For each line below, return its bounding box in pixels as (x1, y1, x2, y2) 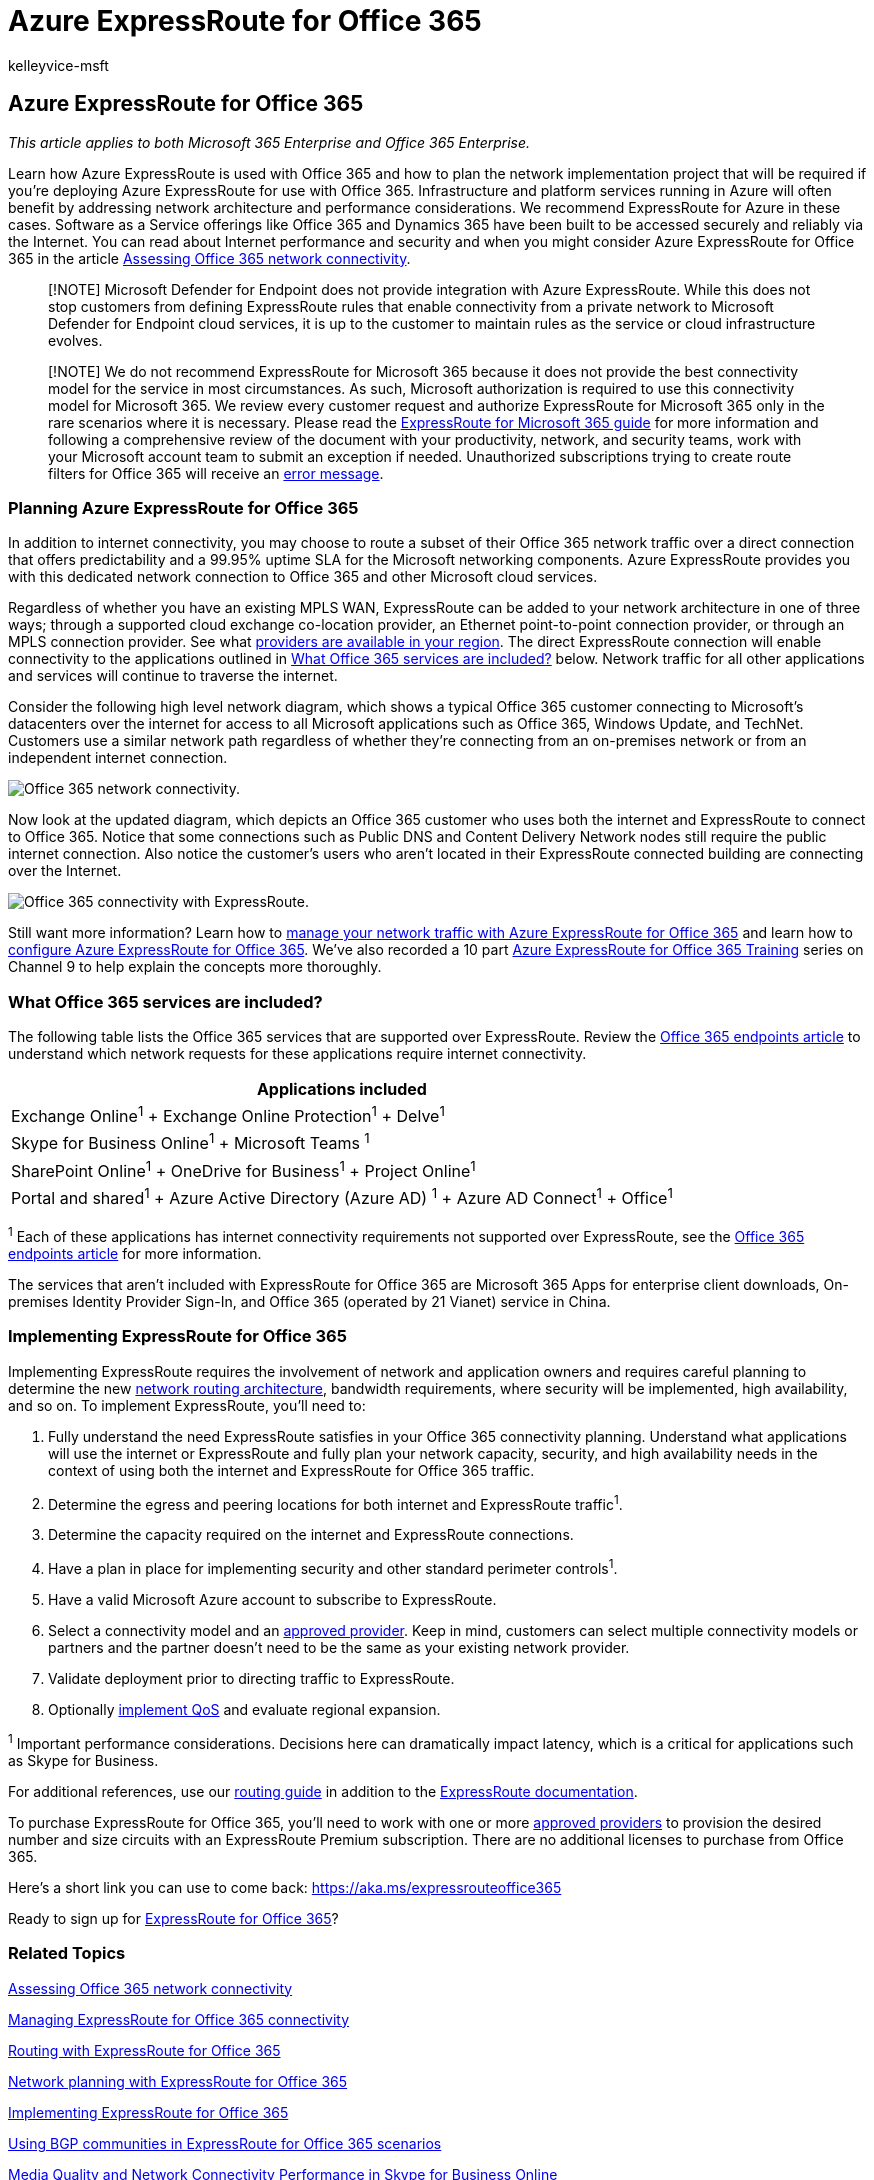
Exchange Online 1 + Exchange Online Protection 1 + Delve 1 (11, 1103, 445, 1127)
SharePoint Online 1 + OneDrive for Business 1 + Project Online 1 (11, 1157, 476, 1182)
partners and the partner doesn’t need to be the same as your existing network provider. (48, 1639, 630, 1657)
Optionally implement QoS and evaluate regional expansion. (48, 1701, 441, 1719)
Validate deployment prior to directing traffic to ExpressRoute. (48, 1670, 455, 1688)
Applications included (256, 1079, 427, 1100)
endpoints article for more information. (8, 1245, 262, 1263)
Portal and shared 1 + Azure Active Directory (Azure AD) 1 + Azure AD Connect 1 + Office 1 (11, 1185, 673, 1209)
